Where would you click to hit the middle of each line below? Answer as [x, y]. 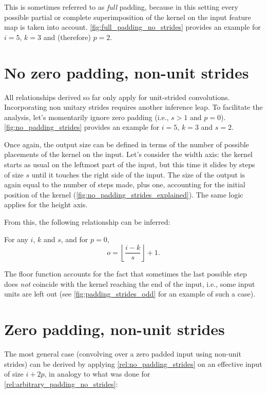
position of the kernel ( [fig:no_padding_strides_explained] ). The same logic [124, 194]
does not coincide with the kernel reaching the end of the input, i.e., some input [130, 283]
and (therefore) [67, 37]
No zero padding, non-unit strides [127, 72]
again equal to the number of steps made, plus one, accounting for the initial [125, 184]
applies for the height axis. [46, 204]
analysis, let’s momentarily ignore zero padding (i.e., [87, 117]
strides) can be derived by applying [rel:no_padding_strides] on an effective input [133, 363]
